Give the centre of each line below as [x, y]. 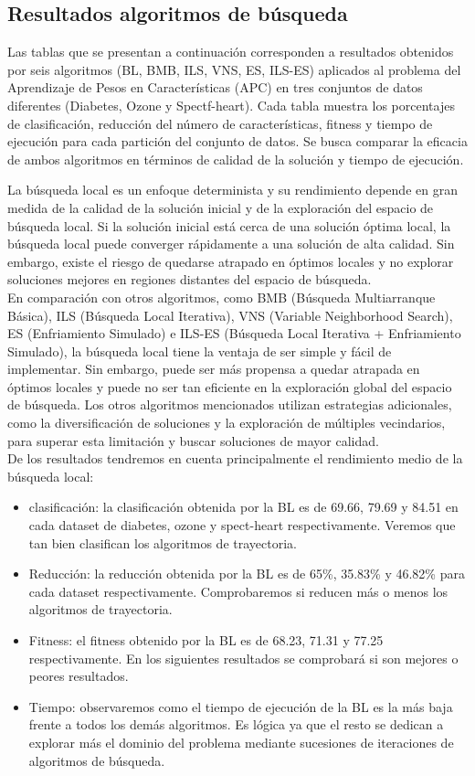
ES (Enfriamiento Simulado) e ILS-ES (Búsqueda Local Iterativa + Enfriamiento [234, 333]
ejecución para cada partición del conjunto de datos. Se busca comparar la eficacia [237, 141]
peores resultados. [79, 676]
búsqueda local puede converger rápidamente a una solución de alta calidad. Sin [231, 244]
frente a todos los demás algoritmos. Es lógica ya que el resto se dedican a [236, 724]
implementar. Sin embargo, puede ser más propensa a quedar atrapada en [214, 369]
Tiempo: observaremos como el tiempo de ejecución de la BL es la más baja [241, 706]
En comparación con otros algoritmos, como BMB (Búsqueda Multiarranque [222, 297]
